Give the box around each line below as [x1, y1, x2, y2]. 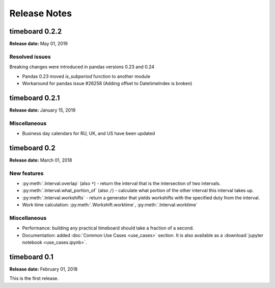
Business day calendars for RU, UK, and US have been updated [22, 130, 155, 137]
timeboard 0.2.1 [9, 93, 60, 102]
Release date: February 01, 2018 [9, 266, 78, 272]
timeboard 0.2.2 [9, 27, 62, 36]
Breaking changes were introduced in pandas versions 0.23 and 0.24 [9, 64, 155, 70]
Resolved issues [9, 53, 51, 60]
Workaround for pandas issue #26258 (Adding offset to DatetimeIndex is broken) [22, 80, 193, 86]
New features [9, 170, 44, 177]
